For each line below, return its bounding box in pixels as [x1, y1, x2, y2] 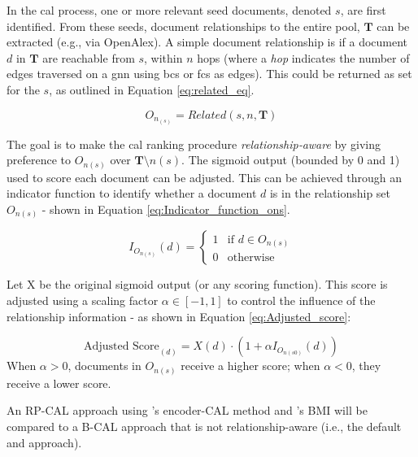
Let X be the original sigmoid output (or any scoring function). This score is [7, 276, 388, 293]
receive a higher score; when [181, 357, 320, 374]
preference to [7, 151, 72, 168]
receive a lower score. [7, 374, 111, 391]
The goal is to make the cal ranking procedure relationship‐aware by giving [7, 135, 381, 152]
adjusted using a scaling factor [7, 292, 159, 309]
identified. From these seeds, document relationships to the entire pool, [7, 17, 360, 34]
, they [351, 357, 381, 374]
